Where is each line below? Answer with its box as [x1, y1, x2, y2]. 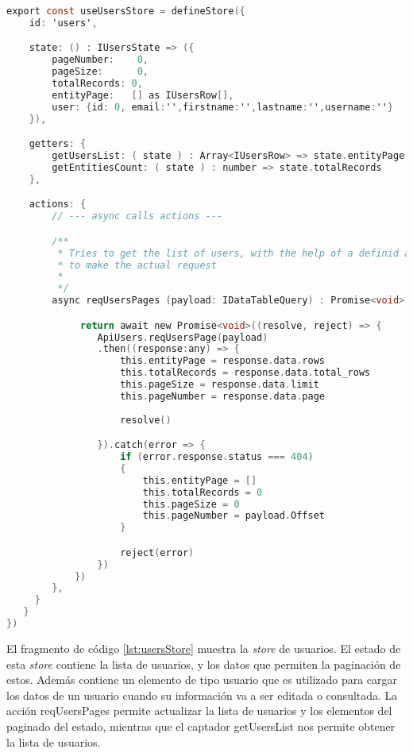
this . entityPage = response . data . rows [120, 355, 325, 367]
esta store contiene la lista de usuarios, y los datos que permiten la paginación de [6, 655, 401, 672]
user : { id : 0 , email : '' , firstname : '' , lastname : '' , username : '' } [52, 101, 394, 113]
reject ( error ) [120, 546, 195, 558]
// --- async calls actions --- [52, 210, 223, 222]
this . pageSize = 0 [142, 498, 240, 510]
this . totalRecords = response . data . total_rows [120, 367, 371, 379]
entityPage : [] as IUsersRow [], [52, 89, 234, 101]
